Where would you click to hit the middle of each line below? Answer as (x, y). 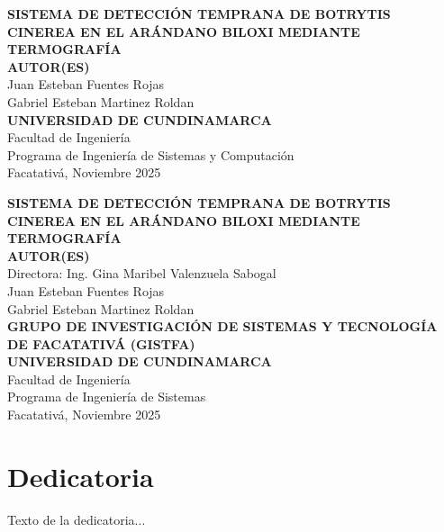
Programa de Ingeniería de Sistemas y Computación (151, 154)
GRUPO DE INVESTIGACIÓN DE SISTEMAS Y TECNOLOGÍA (222, 326)
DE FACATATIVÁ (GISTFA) (101, 343)
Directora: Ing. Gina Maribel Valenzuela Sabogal (142, 273)
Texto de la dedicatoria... (77, 519)
